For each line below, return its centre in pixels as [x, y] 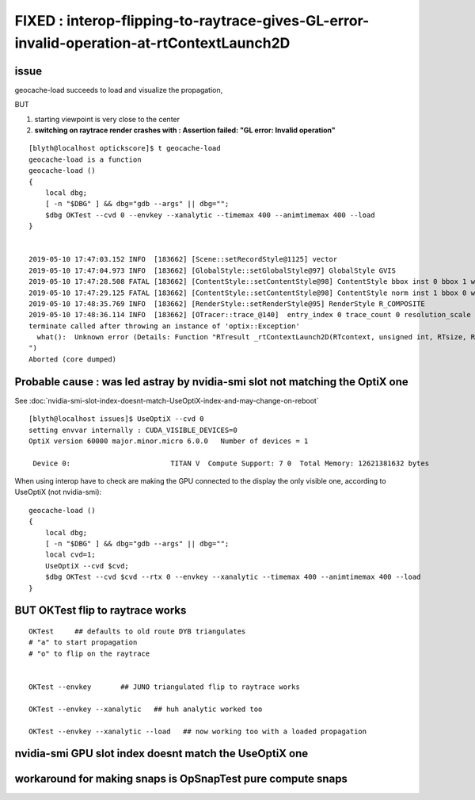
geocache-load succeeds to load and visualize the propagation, [119, 90]
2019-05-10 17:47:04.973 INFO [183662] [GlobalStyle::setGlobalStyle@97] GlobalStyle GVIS [212, 270]
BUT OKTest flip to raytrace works [101, 611]
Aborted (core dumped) [73, 359]
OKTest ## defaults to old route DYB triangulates [137, 632]
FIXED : [39, 21]
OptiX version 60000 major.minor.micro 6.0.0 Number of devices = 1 [169, 441]
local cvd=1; [70, 555]
